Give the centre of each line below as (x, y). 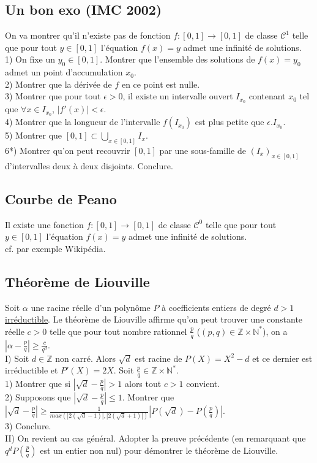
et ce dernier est (282, 358)
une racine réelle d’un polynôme (91, 307)
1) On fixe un (30, 59)
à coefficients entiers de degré (216, 307)
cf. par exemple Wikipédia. (55, 248)
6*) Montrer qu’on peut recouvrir (68, 150)
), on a (275, 331)
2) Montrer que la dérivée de (58, 84)
